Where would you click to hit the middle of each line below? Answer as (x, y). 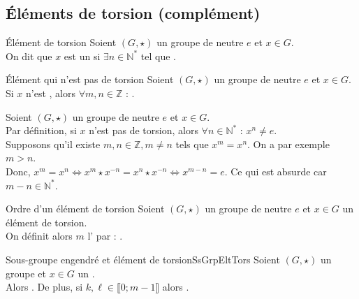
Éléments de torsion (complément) (133, 13)
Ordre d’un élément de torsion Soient (85, 209)
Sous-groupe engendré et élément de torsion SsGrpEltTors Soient (143, 259)
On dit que (29, 56)
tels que (192, 144)
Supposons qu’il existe (53, 144)
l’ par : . (105, 236)
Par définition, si (41, 130)
